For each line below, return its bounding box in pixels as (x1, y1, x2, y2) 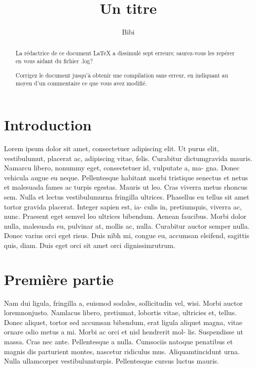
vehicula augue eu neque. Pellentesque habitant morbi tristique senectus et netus (4, 172, 248, 182)
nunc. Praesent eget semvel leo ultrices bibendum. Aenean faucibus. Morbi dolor (4, 211, 247, 221)
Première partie (4, 269, 114, 289)
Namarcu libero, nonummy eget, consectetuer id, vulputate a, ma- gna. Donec (4, 163, 240, 173)
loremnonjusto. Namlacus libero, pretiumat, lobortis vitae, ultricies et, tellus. (4, 307, 237, 318)
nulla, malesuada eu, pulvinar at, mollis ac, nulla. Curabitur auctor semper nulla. (4, 220, 250, 231)
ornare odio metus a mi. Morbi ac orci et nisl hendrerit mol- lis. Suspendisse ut (4, 327, 243, 337)
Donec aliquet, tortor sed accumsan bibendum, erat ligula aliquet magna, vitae (4, 317, 243, 327)
